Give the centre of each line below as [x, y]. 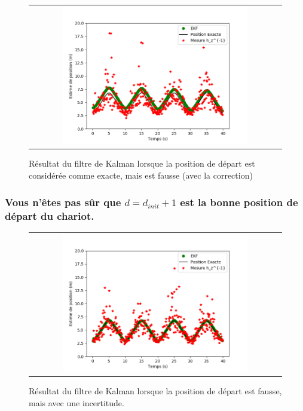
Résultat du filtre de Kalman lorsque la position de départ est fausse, [155, 391]
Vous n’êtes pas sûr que [63, 202]
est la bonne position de [239, 202]
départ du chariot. [50, 215]
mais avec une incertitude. [76, 402]
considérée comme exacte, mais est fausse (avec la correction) [141, 175]
